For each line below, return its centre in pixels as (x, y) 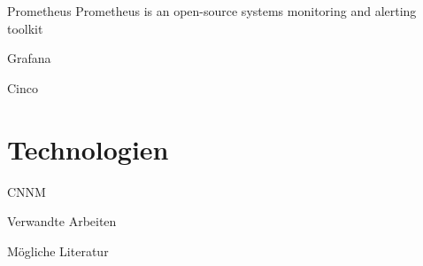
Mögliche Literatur (58, 250)
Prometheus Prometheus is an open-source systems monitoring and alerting (212, 11)
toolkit (25, 28)
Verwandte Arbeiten (62, 221)
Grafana (29, 58)
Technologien (88, 149)
